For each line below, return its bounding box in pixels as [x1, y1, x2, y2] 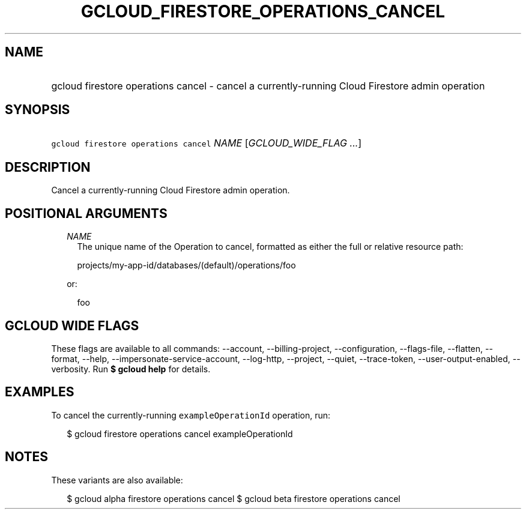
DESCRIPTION [5, 159, 91, 175]
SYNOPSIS [5, 102, 70, 118]
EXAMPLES [5, 384, 74, 400]
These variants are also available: [51, 474, 183, 485]
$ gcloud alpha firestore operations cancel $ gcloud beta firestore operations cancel [67, 493, 401, 504]
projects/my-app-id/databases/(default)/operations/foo [77, 260, 296, 271]
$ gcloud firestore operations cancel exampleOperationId [67, 428, 293, 439]
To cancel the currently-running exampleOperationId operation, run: [51, 410, 331, 420]
